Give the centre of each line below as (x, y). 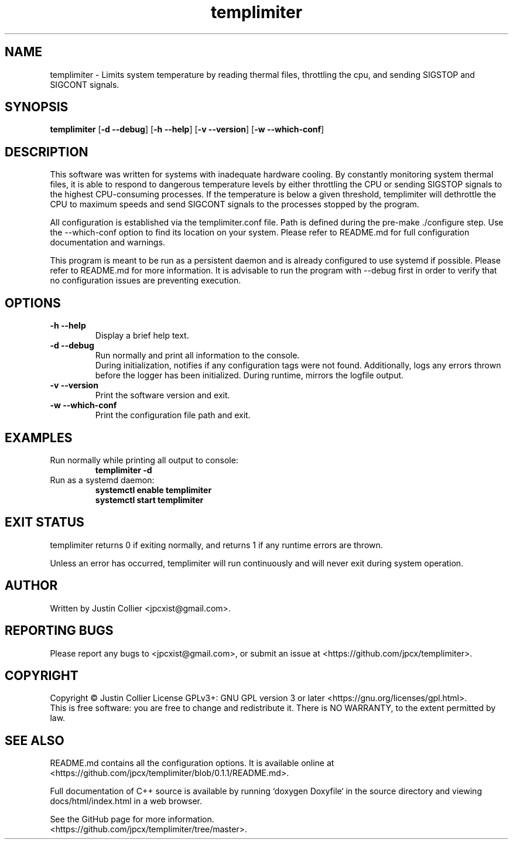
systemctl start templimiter (149, 500)
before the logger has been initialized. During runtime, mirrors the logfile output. (249, 375)
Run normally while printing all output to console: (144, 460)
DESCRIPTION (47, 152)
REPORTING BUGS (59, 631)
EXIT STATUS (45, 522)
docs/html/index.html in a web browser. (126, 801)
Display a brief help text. (142, 336)
